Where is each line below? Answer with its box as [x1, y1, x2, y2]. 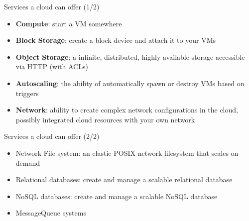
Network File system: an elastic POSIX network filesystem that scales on [15, 147, 239, 158]
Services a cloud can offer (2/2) [4, 131, 100, 141]
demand [15, 157, 40, 168]
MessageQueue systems [15, 208, 86, 218]
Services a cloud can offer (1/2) [4, 1, 100, 11]
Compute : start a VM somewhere [15, 18, 122, 28]
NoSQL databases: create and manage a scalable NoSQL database [15, 191, 218, 201]
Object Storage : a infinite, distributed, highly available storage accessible [15, 51, 245, 62]
